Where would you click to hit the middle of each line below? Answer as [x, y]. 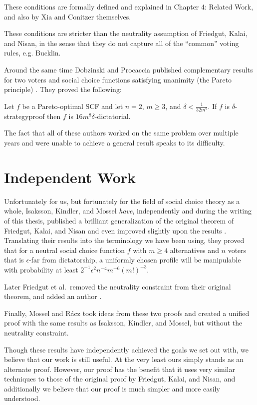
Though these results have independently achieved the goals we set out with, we [126, 349]
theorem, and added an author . [53, 296]
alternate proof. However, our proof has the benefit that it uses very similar [120, 369]
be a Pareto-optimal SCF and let [73, 106]
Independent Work [70, 177]
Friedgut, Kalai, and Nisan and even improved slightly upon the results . [115, 230]
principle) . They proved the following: [63, 89]
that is [14, 260]
